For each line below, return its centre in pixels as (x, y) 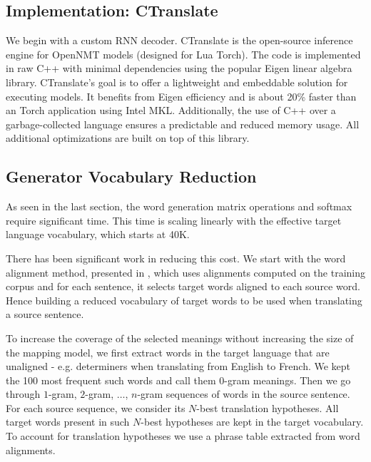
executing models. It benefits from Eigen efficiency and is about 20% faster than (181, 96)
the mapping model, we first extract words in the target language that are (168, 352)
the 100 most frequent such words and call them (111, 380)
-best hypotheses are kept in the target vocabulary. (252, 422)
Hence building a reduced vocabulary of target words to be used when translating (184, 300)
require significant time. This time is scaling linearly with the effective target (174, 220)
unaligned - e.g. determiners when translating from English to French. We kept (178, 366)
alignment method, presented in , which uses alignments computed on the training (185, 272)
